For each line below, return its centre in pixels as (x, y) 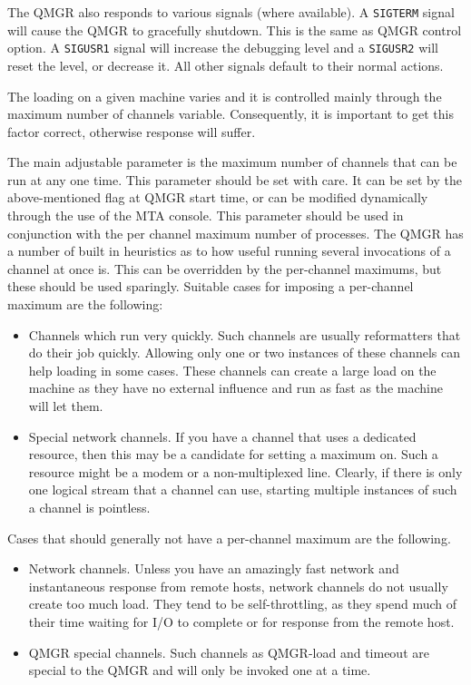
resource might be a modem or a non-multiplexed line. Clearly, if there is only (245, 471)
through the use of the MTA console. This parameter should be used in (206, 215)
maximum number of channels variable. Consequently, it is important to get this (231, 114)
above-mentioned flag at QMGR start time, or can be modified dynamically (218, 197)
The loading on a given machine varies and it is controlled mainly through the (225, 96)
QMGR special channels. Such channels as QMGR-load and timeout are (229, 652)
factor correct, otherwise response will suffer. (132, 131)
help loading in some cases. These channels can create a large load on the (232, 370)
